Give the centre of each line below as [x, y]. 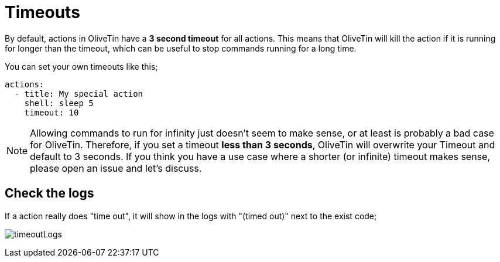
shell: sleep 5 [59, 103]
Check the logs [49, 193]
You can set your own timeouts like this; [81, 66]
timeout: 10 [52, 112]
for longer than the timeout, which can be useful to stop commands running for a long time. [181, 48]
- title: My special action [79, 93]
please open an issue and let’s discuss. [116, 168]
